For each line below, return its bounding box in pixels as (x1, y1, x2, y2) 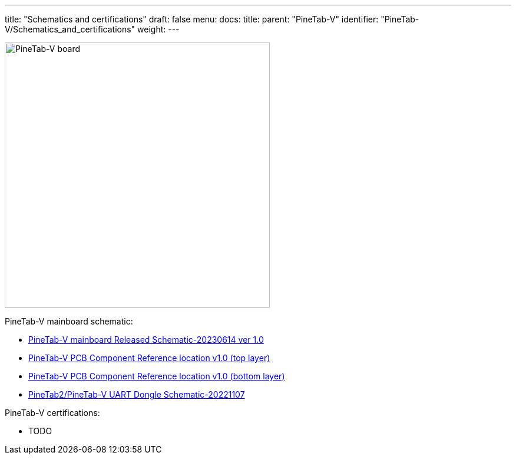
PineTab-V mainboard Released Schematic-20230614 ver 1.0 (28, 335, 264, 345)
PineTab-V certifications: (5, 408, 100, 418)
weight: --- (137, 24, 180, 34)
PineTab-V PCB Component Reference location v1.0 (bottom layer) (28, 371, 285, 381)
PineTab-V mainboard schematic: (5, 316, 133, 326)
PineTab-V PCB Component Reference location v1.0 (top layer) (28, 353, 270, 363)
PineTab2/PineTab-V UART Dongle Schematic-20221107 (28, 389, 245, 399)
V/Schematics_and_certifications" (5, 24, 135, 34)
